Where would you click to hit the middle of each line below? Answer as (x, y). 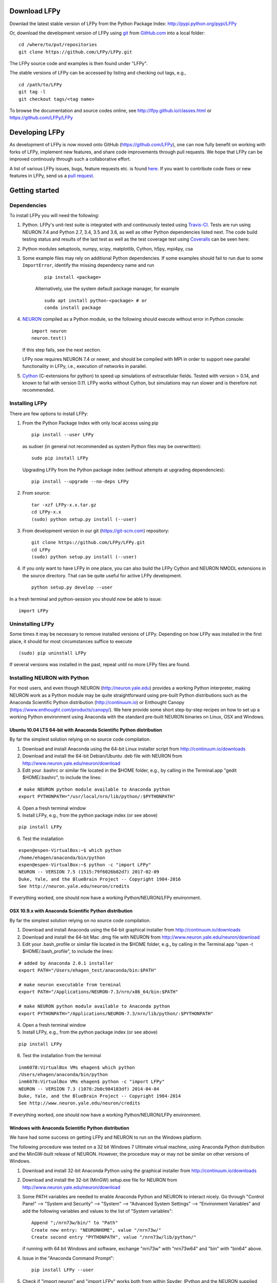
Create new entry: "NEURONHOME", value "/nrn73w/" (96, 1230)
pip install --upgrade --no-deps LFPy (80, 481)
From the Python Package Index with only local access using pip (90, 423)
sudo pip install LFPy (60, 458)
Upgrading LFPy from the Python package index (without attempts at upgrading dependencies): (124, 470)
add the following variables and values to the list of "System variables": (97, 1211)
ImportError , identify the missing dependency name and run (88, 265)
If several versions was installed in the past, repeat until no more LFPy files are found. (100, 665)
